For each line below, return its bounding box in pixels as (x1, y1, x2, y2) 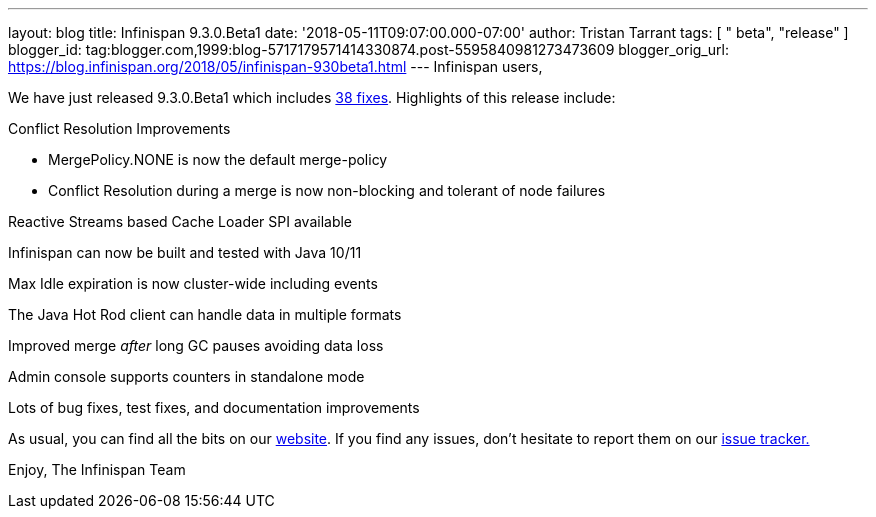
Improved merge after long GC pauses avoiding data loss (8, 337, 384, 354)
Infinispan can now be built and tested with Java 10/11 (8, 244, 362, 261)
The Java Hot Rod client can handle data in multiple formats (8, 306, 402, 323)
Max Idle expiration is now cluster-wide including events (8, 275, 378, 292)
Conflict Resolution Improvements (8, 120, 231, 137)
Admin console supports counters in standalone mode (8, 368, 365, 385)
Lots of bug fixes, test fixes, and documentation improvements (8, 399, 420, 416)
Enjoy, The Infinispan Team (8, 461, 186, 478)
